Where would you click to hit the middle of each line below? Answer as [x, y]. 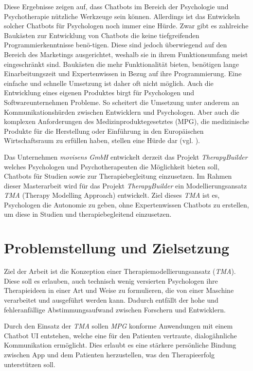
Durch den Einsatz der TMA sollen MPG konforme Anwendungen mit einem [118, 326]
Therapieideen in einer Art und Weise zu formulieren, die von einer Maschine [119, 290]
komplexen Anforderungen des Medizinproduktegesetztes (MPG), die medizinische [126, 121]
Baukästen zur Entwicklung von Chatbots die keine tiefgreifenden [102, 35]
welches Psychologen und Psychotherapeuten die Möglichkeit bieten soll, [112, 166]
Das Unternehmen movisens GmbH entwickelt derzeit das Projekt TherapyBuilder [126, 156]
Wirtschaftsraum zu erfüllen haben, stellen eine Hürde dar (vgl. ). [102, 140]
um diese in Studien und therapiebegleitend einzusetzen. [88, 214]
